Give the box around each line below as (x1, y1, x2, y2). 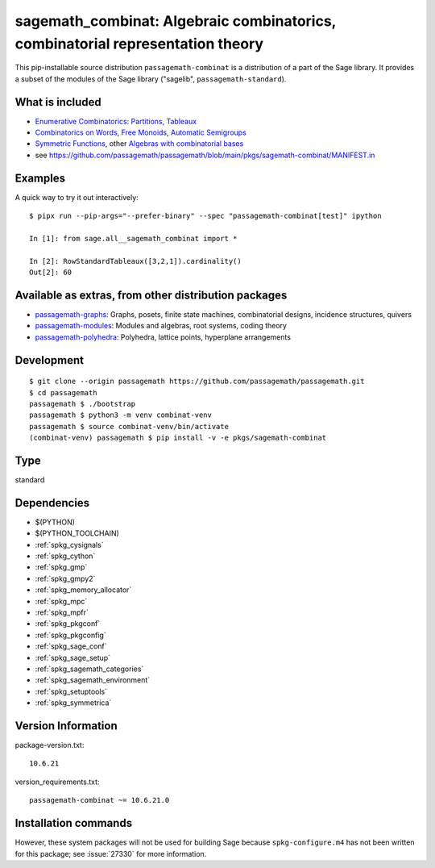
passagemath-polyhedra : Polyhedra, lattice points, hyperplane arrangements (35, 332, 292, 342)
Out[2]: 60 (29, 268, 72, 278)
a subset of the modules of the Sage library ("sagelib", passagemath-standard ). (14, 73, 287, 84)
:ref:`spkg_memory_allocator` (35, 585, 132, 595)
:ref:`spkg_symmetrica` (35, 698, 112, 707)
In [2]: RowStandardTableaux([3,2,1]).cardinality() (29, 257, 242, 265)
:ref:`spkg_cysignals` (35, 540, 104, 549)
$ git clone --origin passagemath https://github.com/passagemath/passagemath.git (29, 377, 365, 386)
